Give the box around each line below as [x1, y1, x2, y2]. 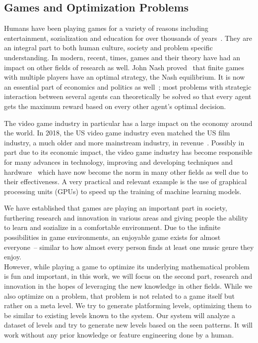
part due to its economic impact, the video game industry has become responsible [4, 147, 253, 157]
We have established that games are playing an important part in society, [4, 203, 227, 213]
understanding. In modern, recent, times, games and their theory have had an [4, 52, 241, 62]
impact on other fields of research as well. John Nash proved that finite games [4, 62, 245, 72]
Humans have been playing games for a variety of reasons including [4, 23, 208, 33]
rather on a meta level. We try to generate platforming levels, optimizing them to [4, 300, 252, 311]
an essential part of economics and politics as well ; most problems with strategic [4, 81, 252, 92]
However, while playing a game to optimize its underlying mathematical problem [4, 261, 250, 271]
